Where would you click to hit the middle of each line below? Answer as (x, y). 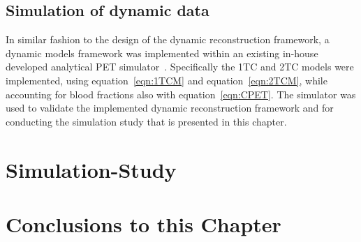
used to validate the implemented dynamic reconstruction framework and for (170, 108)
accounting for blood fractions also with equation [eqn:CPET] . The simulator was (181, 94)
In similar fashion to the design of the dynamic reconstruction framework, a (168, 39)
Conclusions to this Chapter (143, 224)
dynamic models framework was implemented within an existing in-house (162, 53)
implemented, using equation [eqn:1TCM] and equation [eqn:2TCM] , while (167, 80)
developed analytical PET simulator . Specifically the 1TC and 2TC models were (180, 67)
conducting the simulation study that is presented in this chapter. (146, 121)
